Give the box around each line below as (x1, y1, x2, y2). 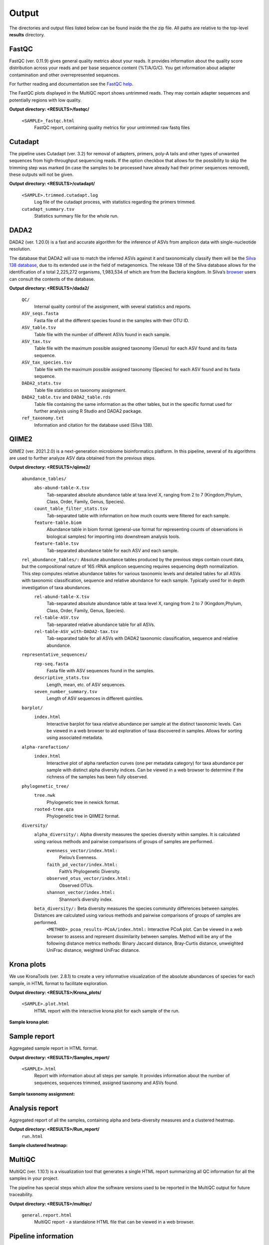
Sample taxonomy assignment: (9, 1091, 75, 1097)
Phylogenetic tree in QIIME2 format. (46, 813, 120, 819)
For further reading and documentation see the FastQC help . (9, 81, 134, 87)
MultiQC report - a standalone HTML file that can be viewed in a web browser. (34, 1219, 195, 1225)
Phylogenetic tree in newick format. (46, 799, 120, 805)
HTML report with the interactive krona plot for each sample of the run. (34, 1007, 180, 1013)
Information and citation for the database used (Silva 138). (34, 422, 153, 428)
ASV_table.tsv (21, 325, 56, 331)
